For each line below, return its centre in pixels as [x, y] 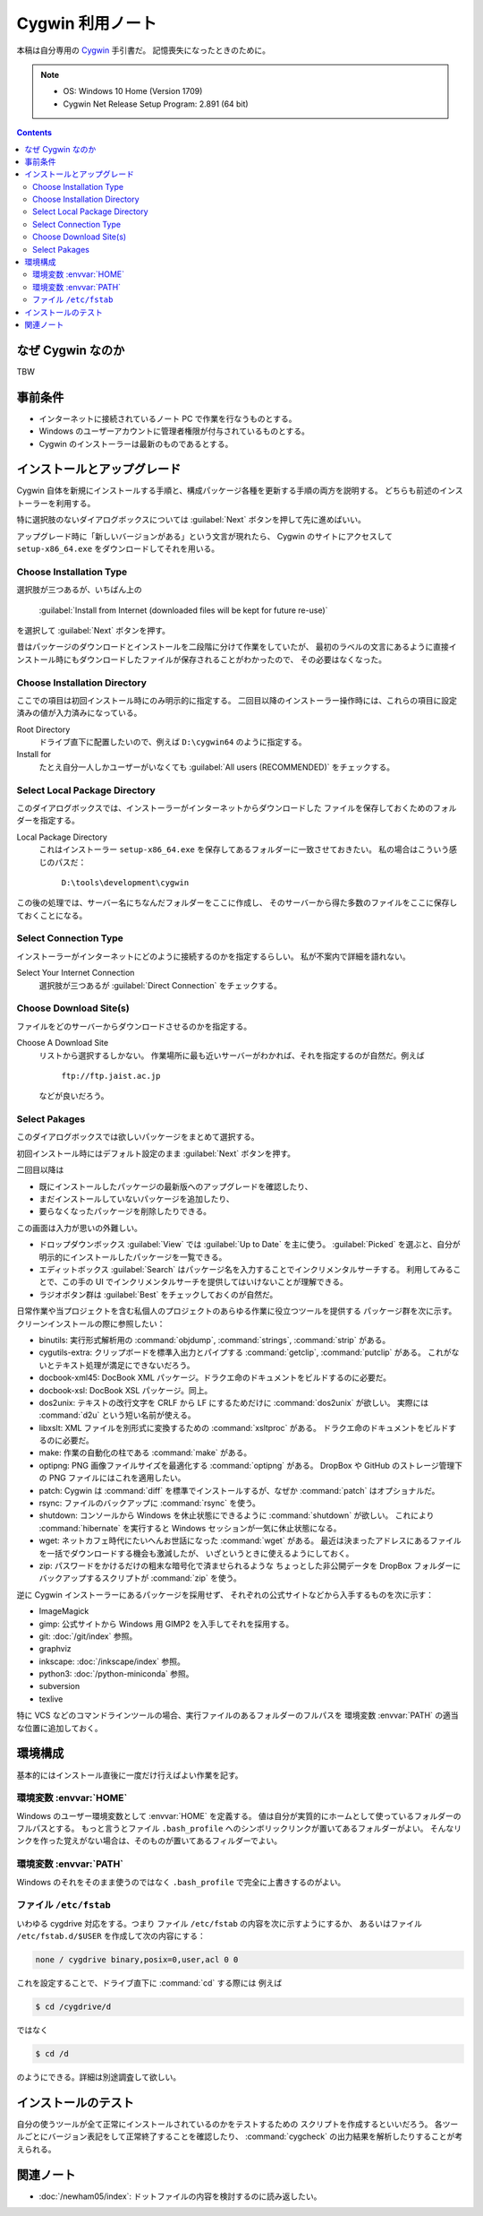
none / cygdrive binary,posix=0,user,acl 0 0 [137, 1960]
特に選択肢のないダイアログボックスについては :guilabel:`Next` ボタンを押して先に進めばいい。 [191, 520]
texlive [51, 1699]
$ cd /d [52, 2054]
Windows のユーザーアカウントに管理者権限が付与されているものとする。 [174, 431]
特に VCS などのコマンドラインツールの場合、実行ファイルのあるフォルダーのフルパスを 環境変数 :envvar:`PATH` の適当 [238, 1715]
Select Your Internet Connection [76, 973]
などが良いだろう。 [74, 1096]
